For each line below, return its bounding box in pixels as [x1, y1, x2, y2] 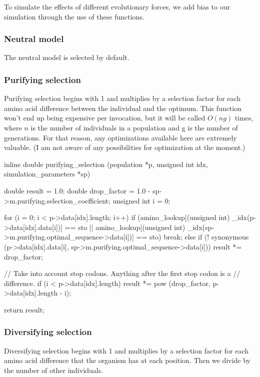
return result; [4, 304, 45, 314]
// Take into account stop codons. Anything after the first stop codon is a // [4, 268, 240, 278]
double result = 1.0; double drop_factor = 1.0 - [4, 185, 150, 195]
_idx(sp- [187, 221, 214, 232]
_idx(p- [232, 212, 256, 222]
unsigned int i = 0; [112, 195, 170, 205]
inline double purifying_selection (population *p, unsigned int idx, [4, 158, 208, 169]
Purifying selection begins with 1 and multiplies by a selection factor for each [4, 93, 241, 103]
